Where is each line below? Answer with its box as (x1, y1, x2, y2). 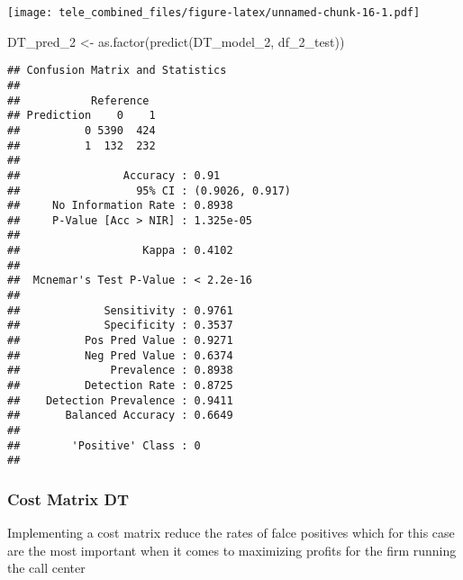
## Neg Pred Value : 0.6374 (7, 349, 233, 362)
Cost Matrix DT (7, 487, 130, 510)
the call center (7, 558, 86, 577)
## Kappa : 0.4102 (7, 244, 233, 258)
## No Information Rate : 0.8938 (7, 199, 233, 213)
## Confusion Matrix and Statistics (7, 64, 227, 77)
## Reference (7, 94, 150, 107)
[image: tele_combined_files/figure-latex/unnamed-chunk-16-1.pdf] (7, 6, 421, 19)
